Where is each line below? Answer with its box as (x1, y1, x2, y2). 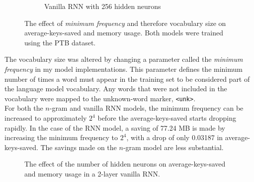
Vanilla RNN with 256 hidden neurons (44, 1, 161, 11)
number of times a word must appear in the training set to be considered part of (4, 73, 250, 84)
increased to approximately (4, 113, 87, 123)
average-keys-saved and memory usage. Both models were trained (24, 27, 223, 38)
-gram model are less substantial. (123, 142, 224, 152)
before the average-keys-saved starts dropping (97, 113, 236, 123)
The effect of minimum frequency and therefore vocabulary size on (24, 17, 226, 28)
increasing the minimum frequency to (4, 132, 118, 143)
